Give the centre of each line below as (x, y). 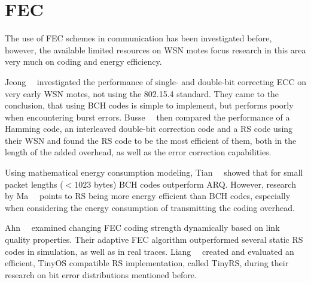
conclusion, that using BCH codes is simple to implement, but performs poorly (149, 105)
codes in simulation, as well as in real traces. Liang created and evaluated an (150, 251)
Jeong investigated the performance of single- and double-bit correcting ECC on (155, 81)
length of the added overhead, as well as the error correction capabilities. (138, 152)
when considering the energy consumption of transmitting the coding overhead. (150, 207)
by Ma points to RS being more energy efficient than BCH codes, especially (148, 196)
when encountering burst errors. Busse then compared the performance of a (147, 117)
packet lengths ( (34, 184)
